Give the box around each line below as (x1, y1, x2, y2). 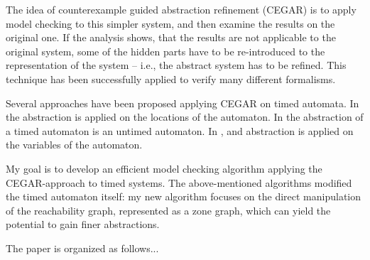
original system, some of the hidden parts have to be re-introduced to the (6, 43, 325, 58)
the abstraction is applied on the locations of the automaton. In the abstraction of (6, 109, 364, 124)
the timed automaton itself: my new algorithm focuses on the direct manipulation (6, 189, 361, 204)
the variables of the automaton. (6, 137, 143, 152)
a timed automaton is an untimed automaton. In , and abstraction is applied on (6, 123, 354, 138)
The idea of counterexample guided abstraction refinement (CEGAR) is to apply (6, 2, 357, 16)
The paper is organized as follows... (6, 240, 159, 255)
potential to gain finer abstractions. (6, 217, 160, 232)
